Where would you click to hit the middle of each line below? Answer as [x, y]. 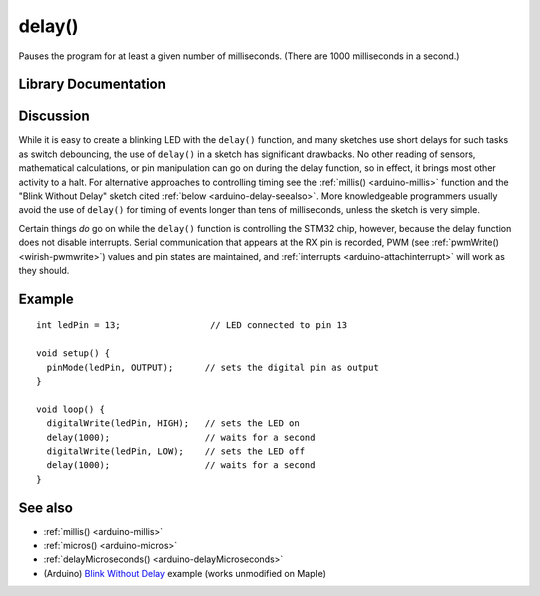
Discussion [54, 116]
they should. [44, 270]
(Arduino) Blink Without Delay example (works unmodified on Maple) [185, 573]
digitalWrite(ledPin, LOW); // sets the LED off [175, 451]
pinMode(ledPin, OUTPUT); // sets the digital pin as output [212, 367]
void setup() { [73, 353]
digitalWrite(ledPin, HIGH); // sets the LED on [173, 423]
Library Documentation [92, 84]
